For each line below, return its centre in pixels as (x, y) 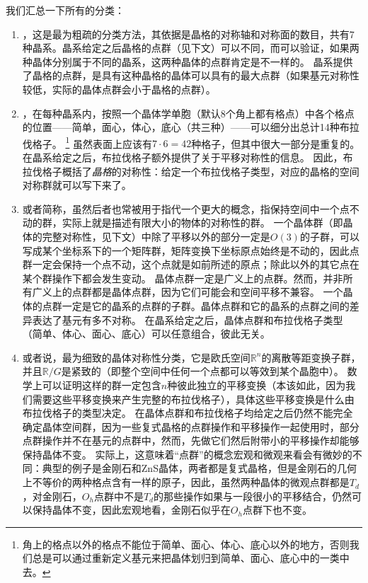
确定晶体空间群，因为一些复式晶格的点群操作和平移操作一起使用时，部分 (191, 426)
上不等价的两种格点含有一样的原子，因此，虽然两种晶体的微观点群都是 (186, 482)
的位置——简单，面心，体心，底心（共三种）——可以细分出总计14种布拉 (191, 127)
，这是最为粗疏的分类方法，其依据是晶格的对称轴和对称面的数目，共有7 (188, 34)
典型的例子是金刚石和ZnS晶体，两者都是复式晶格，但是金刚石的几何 (199, 468)
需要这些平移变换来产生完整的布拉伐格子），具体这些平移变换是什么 (188, 399)
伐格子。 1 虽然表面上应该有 (87, 142)
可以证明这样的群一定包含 (102, 385)
